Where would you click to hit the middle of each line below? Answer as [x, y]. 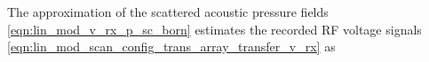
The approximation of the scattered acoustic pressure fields [168, 12]
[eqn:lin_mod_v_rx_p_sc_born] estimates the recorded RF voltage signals [214, 29]
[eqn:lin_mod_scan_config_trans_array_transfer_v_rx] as [171, 46]
